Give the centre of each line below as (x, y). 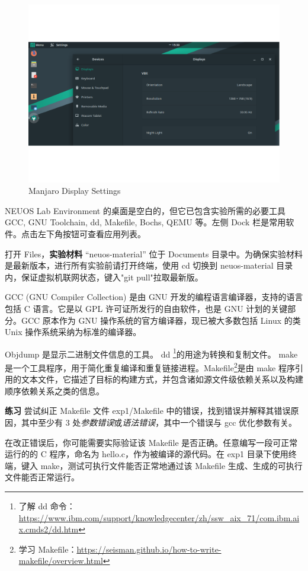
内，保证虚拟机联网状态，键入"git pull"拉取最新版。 (104, 277)
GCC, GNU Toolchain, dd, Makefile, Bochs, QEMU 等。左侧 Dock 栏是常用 (145, 222)
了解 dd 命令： (47, 506)
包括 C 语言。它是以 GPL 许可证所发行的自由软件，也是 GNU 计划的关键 (146, 308)
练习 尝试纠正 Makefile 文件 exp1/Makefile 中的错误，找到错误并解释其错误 (148, 411)
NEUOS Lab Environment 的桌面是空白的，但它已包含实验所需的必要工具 (145, 210)
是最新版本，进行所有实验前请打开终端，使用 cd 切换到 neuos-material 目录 (149, 265)
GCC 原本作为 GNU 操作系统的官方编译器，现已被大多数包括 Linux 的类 (161, 320)
